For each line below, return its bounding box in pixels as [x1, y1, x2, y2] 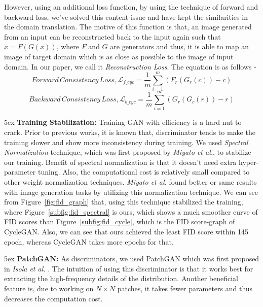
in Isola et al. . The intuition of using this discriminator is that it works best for [4, 263, 253, 274]
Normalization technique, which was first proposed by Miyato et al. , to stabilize [4, 147, 251, 157]
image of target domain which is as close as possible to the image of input [4, 51, 234, 61]
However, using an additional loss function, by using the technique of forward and [4, 2, 258, 12]
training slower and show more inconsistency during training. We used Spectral [4, 137, 248, 147]
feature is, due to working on [4, 283, 94, 293]
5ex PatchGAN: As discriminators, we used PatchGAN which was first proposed [4, 253, 259, 264]
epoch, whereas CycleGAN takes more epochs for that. [4, 236, 174, 247]
